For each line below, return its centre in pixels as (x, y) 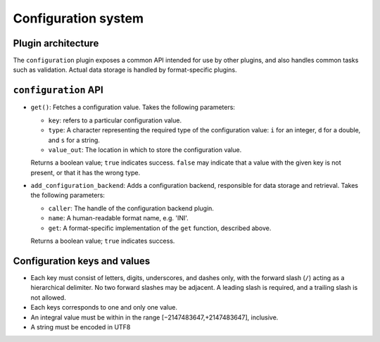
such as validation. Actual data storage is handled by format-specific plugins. (125, 70)
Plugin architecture (56, 43)
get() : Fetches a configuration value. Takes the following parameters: (133, 107)
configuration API (58, 90)
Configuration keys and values (82, 261)
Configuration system (78, 18)
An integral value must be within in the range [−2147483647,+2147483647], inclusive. (154, 317)
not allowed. (48, 297)
